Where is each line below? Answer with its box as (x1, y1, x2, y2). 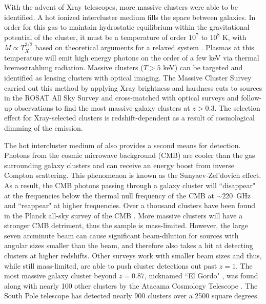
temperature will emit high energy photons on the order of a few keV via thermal (4, 52, 259, 63)
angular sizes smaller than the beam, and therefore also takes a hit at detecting (4, 240, 253, 251)
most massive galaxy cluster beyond (4, 270, 117, 281)
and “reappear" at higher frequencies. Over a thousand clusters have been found (4, 200, 255, 211)
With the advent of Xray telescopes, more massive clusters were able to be (4, 2, 238, 12)
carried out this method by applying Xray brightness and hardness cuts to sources (4, 82, 262, 93)
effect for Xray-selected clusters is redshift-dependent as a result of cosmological (4, 112, 255, 123)
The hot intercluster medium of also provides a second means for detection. (4, 139, 241, 150)
